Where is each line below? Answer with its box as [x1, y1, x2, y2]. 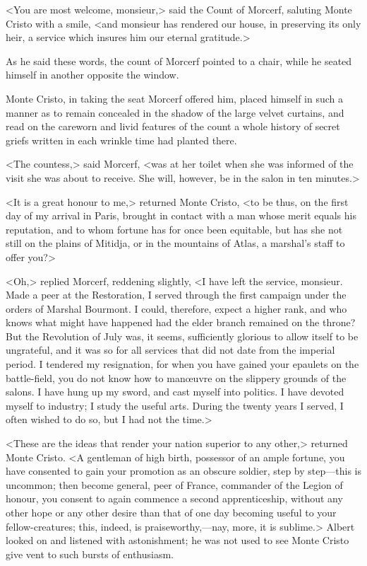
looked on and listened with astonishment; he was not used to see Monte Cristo [6, 533, 349, 548]
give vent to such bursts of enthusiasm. [6, 546, 174, 561]
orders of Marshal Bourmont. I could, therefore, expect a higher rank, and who [6, 301, 347, 316]
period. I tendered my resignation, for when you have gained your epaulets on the [6, 357, 359, 371]
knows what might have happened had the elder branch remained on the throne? [6, 315, 356, 330]
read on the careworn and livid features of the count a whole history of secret [6, 119, 340, 134]
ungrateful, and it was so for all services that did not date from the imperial [6, 342, 335, 357]
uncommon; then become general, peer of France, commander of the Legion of [6, 477, 343, 492]
